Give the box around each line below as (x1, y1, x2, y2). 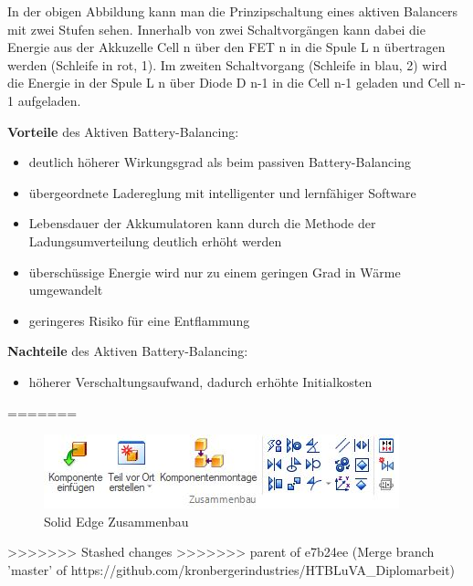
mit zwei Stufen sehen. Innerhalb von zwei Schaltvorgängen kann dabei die (7, 19, 426, 38)
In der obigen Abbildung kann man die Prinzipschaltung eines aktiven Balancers (7, 2, 458, 20)
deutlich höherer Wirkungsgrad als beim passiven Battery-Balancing (28, 152, 411, 172)
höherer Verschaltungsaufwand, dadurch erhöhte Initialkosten (28, 371, 373, 391)
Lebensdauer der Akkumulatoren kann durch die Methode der (28, 214, 376, 233)
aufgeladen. (17, 90, 81, 110)
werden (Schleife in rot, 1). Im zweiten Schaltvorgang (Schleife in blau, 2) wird (7, 55, 447, 74)
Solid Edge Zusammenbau (44, 511, 189, 530)
